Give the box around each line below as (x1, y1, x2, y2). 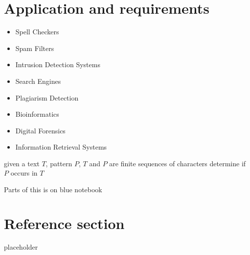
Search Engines (15, 76, 61, 86)
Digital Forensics (15, 125, 66, 135)
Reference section (4, 213, 125, 233)
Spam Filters (15, 43, 54, 53)
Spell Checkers (15, 26, 59, 37)
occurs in (10, 168, 38, 178)
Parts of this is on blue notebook (4, 184, 102, 195)
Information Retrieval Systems (15, 142, 107, 152)
